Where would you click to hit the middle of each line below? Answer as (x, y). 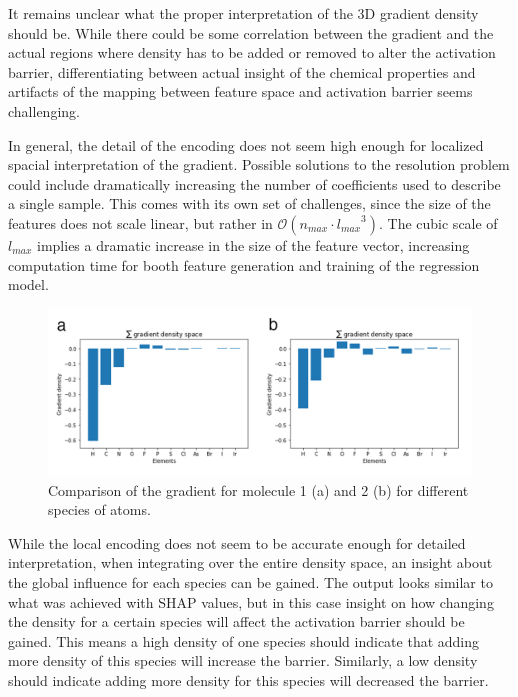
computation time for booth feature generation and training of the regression (244, 264)
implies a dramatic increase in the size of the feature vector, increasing (253, 244)
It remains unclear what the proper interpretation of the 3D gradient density (243, 13)
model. (28, 284)
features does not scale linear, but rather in (140, 222)
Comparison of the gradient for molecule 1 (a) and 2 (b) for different (258, 489)
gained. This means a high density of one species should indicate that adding (244, 640)
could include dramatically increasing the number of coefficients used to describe (254, 183)
